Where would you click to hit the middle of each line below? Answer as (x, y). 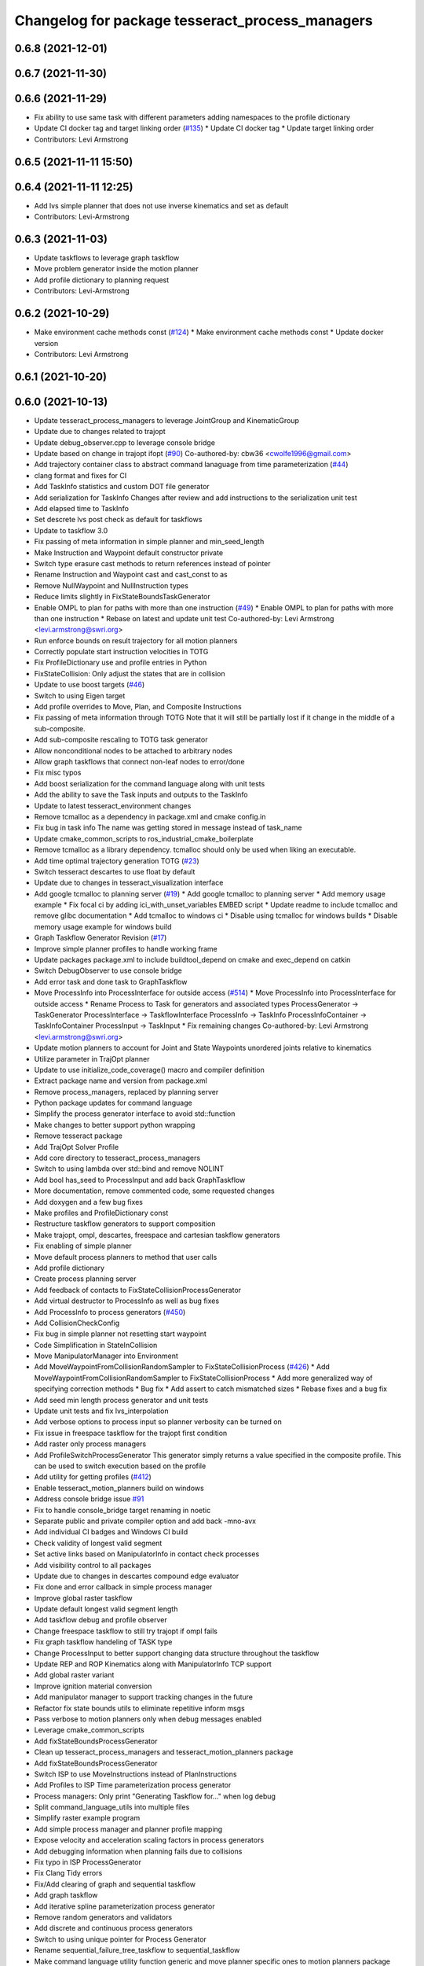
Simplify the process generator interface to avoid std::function (135, 1114)
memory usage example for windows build (103, 926)
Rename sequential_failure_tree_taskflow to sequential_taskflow (137, 1950)
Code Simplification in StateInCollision (96, 1345)
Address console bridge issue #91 (89, 1499)
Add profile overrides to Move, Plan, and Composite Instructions (138, 707)
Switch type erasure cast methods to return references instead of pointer (152, 563)
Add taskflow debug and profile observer (101, 1620)
